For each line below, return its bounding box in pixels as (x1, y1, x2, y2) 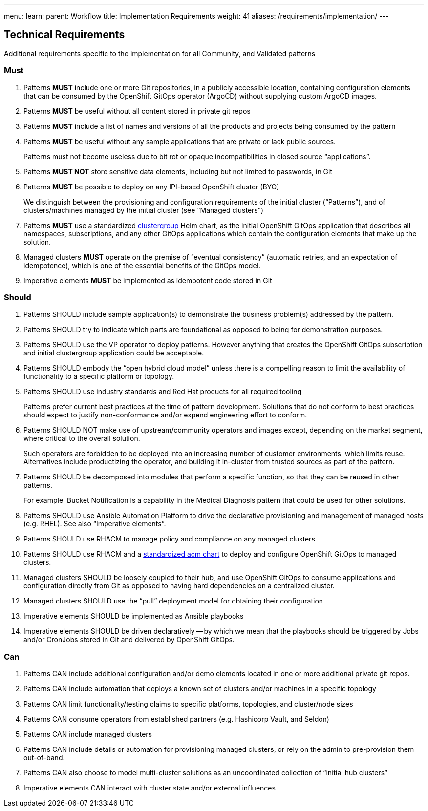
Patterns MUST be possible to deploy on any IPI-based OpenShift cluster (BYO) (23, 182, 279, 191)
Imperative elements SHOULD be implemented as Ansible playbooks (23, 612, 244, 621)
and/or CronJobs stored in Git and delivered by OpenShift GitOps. (23, 635, 235, 644)
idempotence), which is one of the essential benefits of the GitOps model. (23, 261, 260, 270)
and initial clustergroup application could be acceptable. (23, 349, 204, 357)
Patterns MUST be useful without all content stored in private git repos (23, 106, 251, 115)
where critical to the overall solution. (23, 434, 140, 443)
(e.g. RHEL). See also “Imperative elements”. (23, 520, 166, 528)
